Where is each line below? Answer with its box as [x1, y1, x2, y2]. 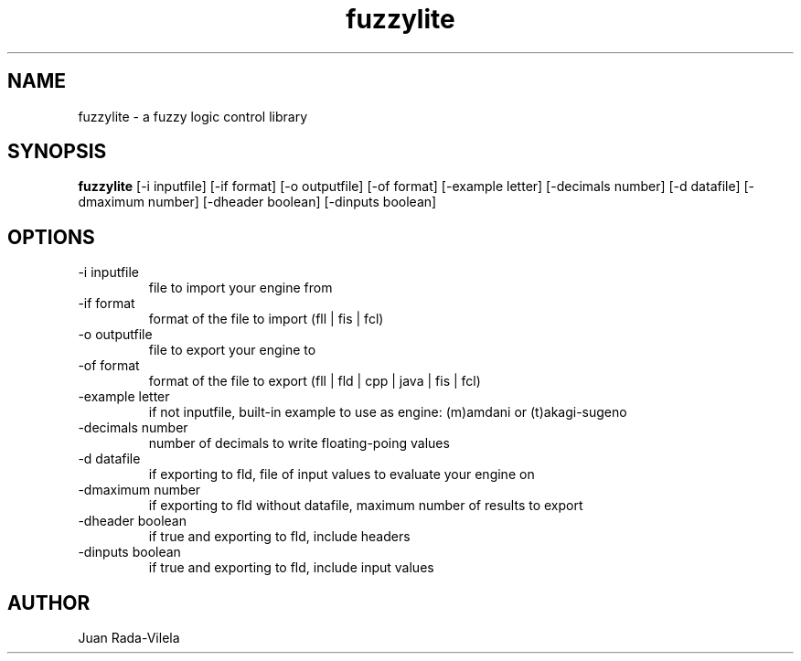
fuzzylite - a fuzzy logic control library [78, 108, 308, 124]
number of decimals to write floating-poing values [148, 435, 450, 452]
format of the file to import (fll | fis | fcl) [148, 311, 384, 327]
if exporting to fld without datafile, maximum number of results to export [148, 497, 583, 514]
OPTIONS [7, 225, 95, 249]
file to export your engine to [148, 342, 316, 358]
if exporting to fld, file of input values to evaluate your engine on [148, 466, 535, 483]
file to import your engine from [148, 280, 333, 296]
